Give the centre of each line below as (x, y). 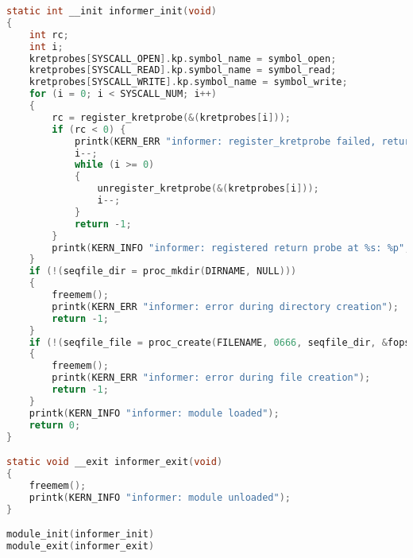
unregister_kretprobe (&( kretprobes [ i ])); (208, 189)
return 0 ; (55, 425)
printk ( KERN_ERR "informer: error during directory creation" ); (225, 306)
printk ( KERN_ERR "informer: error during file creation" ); (211, 378)
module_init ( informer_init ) (81, 535)
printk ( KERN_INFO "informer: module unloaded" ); (160, 497)
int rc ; (49, 35)
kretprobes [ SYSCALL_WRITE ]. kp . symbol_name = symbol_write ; (188, 82)
